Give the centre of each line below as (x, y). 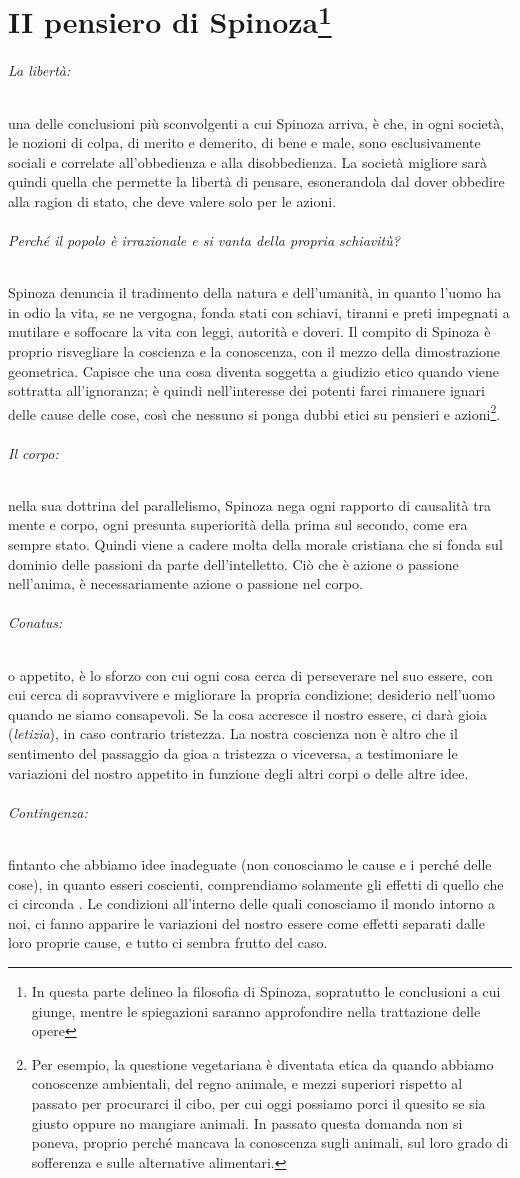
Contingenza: (48, 811)
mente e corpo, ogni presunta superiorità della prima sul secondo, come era (238, 524)
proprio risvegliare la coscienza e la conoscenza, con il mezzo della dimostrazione (254, 351)
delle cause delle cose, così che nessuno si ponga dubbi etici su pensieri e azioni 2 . (254, 412)
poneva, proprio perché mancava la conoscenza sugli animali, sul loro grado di (270, 1142)
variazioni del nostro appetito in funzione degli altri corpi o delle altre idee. (238, 772)
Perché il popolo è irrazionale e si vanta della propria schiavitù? (204, 240)
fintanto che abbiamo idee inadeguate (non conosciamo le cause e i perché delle (250, 864)
